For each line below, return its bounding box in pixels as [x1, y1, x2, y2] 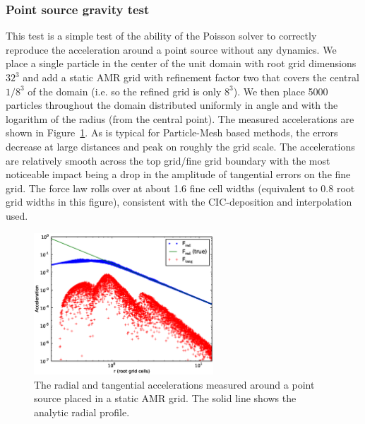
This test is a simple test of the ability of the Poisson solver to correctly [6, 28, 317, 43]
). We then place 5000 [233, 83, 328, 98]
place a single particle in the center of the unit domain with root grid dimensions [6, 56, 357, 71]
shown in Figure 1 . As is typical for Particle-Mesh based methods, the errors [6, 125, 338, 140]
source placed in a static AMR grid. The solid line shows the [34, 391, 297, 406]
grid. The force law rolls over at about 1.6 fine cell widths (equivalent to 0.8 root [6, 180, 355, 195]
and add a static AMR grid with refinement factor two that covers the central [23, 70, 359, 84]
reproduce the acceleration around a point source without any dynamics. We [6, 42, 337, 57]
